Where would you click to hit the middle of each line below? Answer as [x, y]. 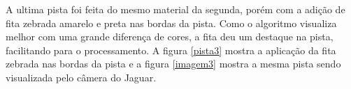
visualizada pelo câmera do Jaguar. [81, 77]
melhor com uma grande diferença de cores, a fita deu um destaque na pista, [170, 37]
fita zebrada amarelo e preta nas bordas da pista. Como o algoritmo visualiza [171, 23]
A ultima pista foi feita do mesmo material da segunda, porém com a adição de [175, 9]
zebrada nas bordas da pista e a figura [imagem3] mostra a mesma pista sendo [173, 64]
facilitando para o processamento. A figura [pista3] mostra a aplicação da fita [171, 50]
